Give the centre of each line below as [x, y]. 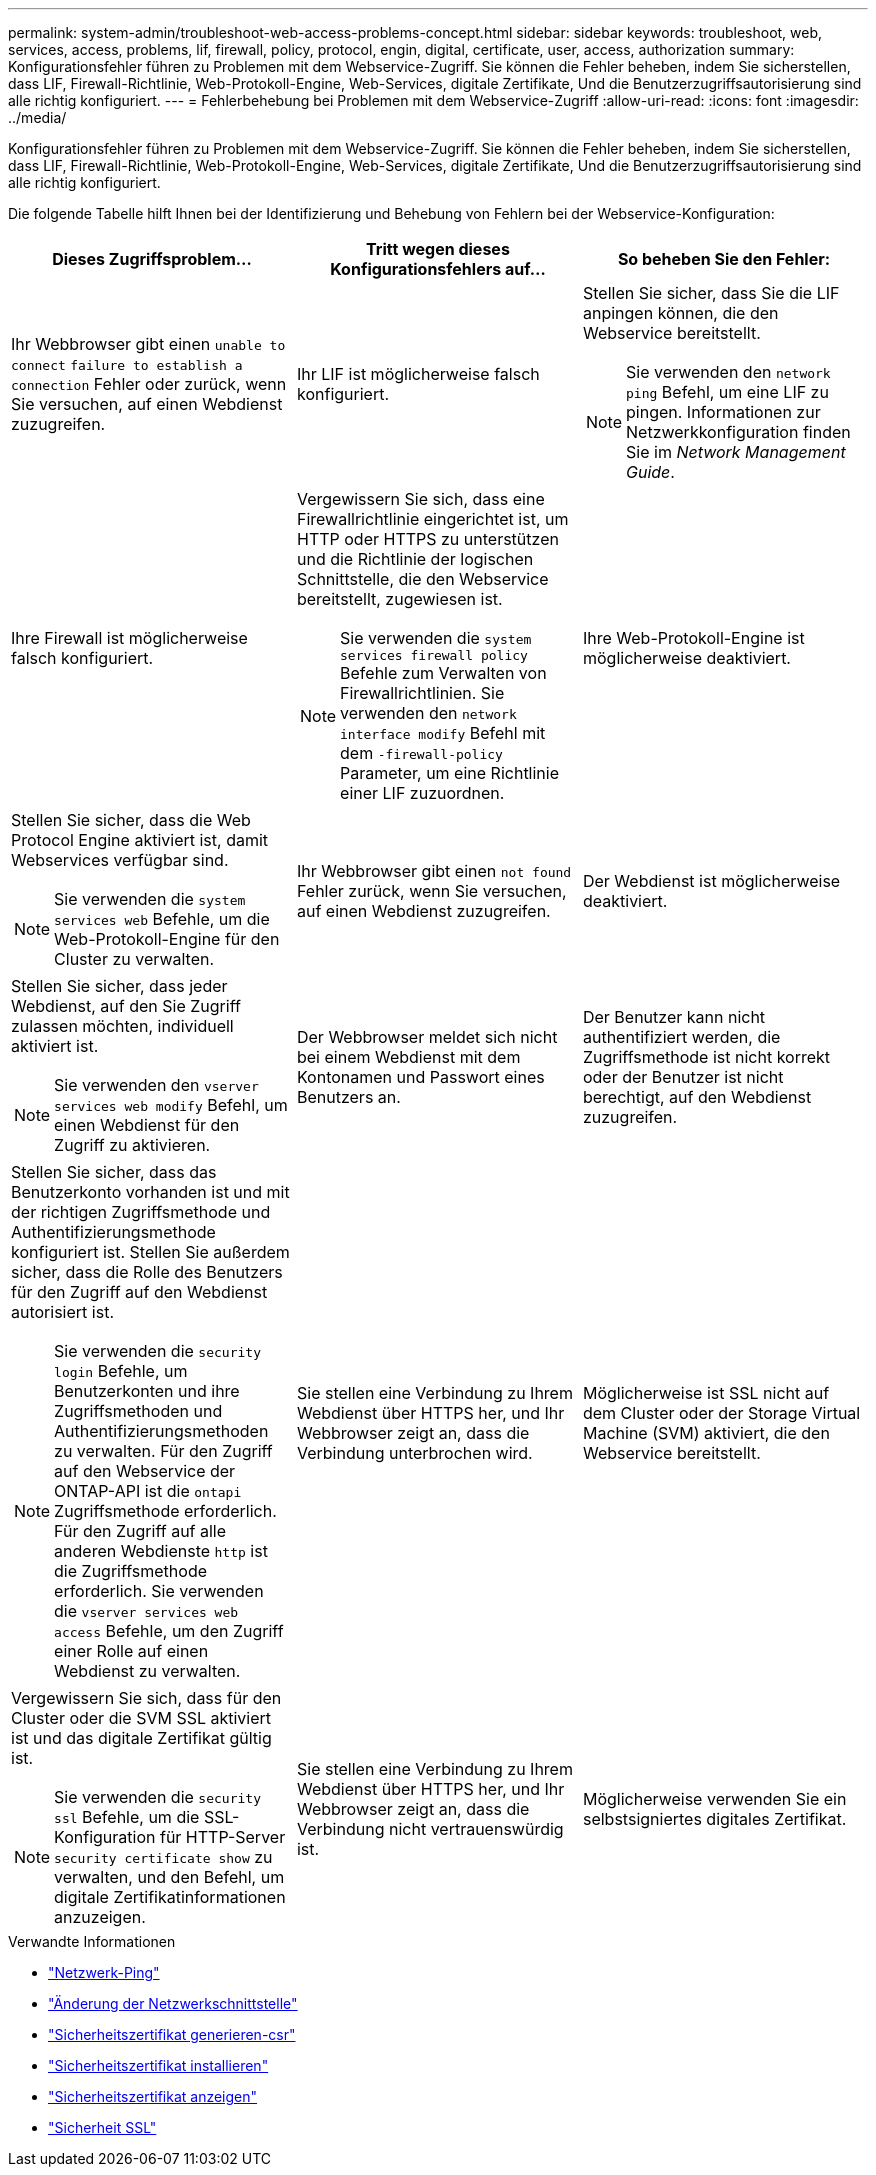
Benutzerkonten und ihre [147, 1391]
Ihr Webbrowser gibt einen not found [434, 871]
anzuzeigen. [100, 1917]
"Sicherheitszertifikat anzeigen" [153, 2096]
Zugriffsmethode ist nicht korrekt [706, 1057]
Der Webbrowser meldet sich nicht [427, 1037]
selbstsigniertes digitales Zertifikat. [714, 1819]
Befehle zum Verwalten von [443, 673]
